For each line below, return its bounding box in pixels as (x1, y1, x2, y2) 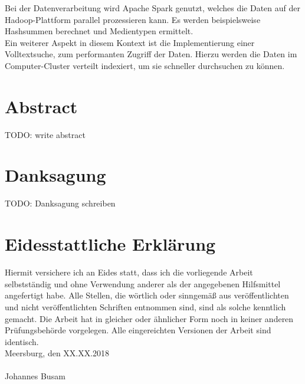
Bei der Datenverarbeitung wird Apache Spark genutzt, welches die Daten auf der (5, 2, 301, 14)
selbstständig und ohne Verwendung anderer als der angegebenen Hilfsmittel (5, 277, 281, 290)
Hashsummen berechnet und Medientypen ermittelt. (5, 25, 194, 37)
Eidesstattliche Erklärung (5, 232, 216, 256)
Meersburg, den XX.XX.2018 (5, 347, 110, 359)
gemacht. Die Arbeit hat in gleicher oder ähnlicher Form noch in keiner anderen (5, 312, 294, 324)
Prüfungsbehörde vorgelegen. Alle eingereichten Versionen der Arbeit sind (5, 324, 271, 336)
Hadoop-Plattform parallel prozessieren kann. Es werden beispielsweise (5, 13, 261, 25)
